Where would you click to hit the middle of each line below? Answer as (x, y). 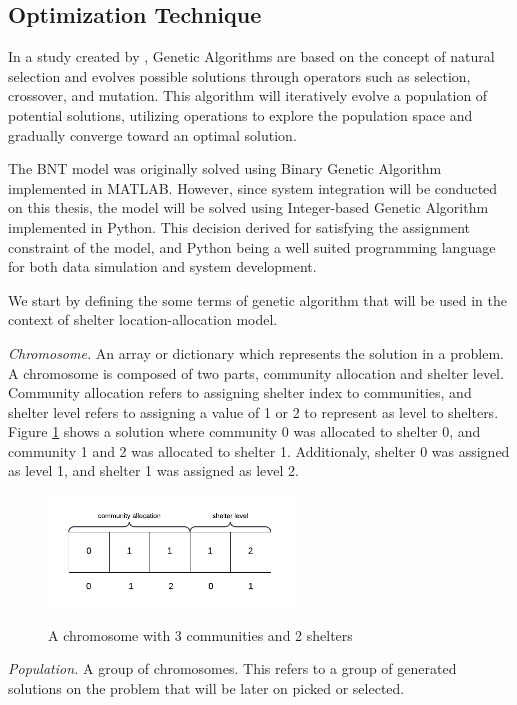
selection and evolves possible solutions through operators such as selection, (239, 75)
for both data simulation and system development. (162, 266)
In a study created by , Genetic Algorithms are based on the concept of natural (251, 56)
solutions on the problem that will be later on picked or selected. (206, 687)
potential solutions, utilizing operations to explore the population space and (240, 114)
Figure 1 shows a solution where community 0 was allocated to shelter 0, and (244, 431)
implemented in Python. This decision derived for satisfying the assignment (239, 226)
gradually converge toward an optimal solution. (152, 134)
